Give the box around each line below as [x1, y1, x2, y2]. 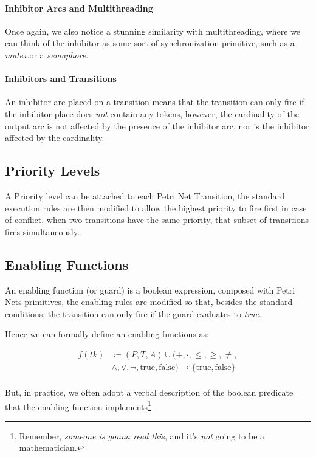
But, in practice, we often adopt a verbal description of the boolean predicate [5, 386, 294, 398]
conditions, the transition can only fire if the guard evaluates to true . [5, 307, 261, 320]
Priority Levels [5, 161, 100, 180]
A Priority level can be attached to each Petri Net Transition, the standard [5, 189, 285, 202]
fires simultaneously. [5, 225, 80, 238]
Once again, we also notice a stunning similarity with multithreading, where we [5, 24, 301, 37]
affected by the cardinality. [5, 131, 105, 144]
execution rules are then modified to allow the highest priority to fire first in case [5, 201, 307, 214]
